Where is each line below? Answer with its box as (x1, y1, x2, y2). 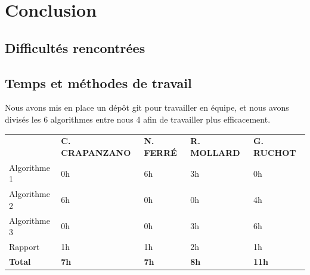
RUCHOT (253, 146, 296, 158)
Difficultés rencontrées (5, 38, 145, 57)
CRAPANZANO (61, 146, 131, 158)
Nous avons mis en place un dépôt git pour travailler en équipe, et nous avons (5, 101, 289, 114)
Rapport (9, 240, 40, 253)
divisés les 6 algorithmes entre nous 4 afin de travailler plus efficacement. (5, 112, 271, 125)
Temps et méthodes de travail (5, 73, 192, 92)
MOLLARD (190, 146, 240, 158)
